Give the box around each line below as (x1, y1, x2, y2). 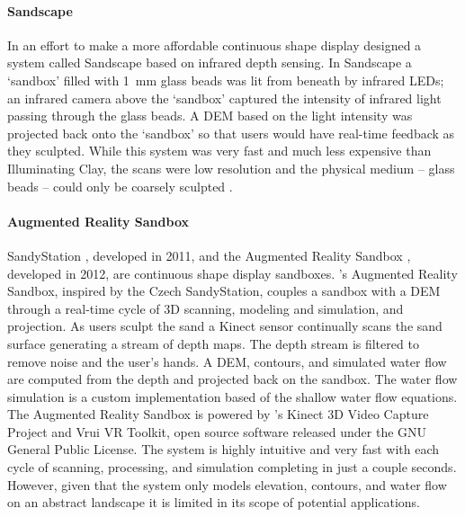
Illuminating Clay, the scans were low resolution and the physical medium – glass (7, 158, 455, 177)
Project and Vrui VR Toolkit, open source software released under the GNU (7, 422, 427, 441)
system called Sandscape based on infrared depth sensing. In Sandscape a (7, 53, 412, 72)
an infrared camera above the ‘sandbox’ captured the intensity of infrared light (7, 88, 442, 107)
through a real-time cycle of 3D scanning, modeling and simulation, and (7, 299, 404, 317)
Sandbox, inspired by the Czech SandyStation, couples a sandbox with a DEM (7, 281, 441, 300)
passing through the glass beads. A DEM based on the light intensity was (7, 106, 413, 125)
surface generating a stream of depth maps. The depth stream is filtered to (7, 334, 419, 352)
